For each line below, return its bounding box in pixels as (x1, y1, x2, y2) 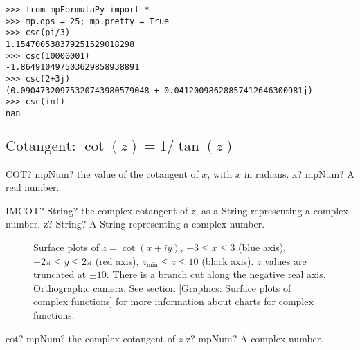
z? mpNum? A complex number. (186, 331, 324, 345)
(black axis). (201, 253, 254, 268)
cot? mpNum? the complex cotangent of (6, 331, 175, 345)
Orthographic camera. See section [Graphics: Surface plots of (33, 280, 291, 295)
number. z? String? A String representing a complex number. (6, 217, 265, 231)
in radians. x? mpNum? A (244, 166, 354, 181)
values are (264, 253, 307, 268)
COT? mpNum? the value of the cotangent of (6, 166, 199, 181)
